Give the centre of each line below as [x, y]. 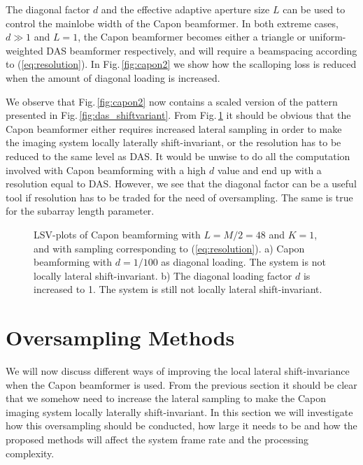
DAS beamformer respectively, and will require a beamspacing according [202, 50]
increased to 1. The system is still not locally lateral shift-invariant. [178, 289]
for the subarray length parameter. [80, 211]
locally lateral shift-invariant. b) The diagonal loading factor [163, 275]
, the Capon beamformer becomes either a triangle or [192, 37]
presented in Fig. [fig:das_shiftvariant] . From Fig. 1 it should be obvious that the [178, 115]
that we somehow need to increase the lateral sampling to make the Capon [166, 398]
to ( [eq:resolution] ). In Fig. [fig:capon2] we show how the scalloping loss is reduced [181, 64]
